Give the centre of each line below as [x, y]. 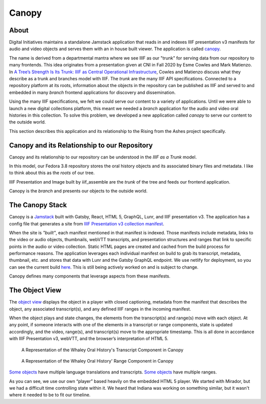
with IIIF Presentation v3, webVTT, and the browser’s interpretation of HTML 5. [89, 339]
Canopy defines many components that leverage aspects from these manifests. [90, 276]
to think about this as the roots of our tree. [52, 173]
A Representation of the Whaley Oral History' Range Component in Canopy [97, 361]
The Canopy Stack [38, 205]
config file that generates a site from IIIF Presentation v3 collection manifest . [87, 223]
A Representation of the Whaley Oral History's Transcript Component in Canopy [102, 350]
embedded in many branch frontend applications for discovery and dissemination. [92, 92]
